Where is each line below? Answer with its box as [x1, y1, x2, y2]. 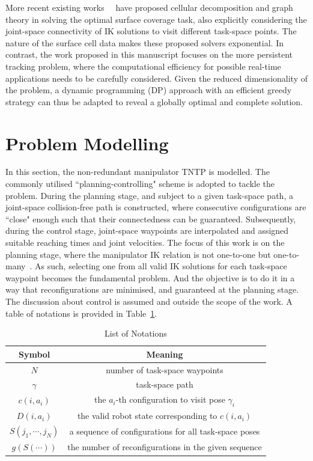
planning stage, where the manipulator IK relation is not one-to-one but [5, 248, 271, 260]
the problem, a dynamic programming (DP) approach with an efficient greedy [5, 84, 292, 96]
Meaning [146, 347, 183, 360]
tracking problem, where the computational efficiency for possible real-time [5, 60, 281, 72]
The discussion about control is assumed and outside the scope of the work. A [5, 295, 293, 307]
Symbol [18, 347, 50, 360]
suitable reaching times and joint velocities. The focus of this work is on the [5, 236, 285, 249]
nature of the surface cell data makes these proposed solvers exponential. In [5, 36, 284, 49]
